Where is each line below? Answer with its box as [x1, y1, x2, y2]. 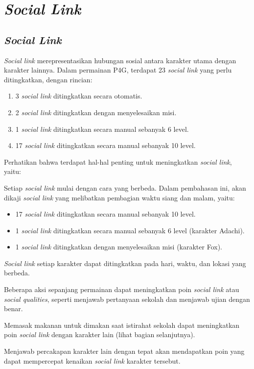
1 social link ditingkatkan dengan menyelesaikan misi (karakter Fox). [15, 242, 223, 252]
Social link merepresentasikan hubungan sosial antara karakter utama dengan [4, 55, 236, 65]
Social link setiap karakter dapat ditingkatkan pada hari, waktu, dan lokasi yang [4, 258, 246, 268]
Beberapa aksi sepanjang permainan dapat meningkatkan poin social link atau [4, 284, 239, 295]
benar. [4, 303, 23, 314]
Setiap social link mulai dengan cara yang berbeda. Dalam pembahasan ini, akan [4, 182, 246, 193]
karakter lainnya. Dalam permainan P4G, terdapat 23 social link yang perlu [4, 65, 232, 75]
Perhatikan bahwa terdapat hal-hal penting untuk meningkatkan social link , [4, 156, 232, 167]
